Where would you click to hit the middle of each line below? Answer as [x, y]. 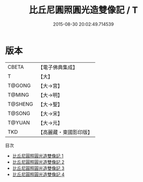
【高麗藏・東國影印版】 [65, 132]
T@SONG [19, 113]
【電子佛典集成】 [58, 67]
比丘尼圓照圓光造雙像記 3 [38, 168]
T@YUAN [19, 123]
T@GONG [19, 86]
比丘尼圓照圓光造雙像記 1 [38, 156]
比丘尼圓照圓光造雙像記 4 [38, 174]
